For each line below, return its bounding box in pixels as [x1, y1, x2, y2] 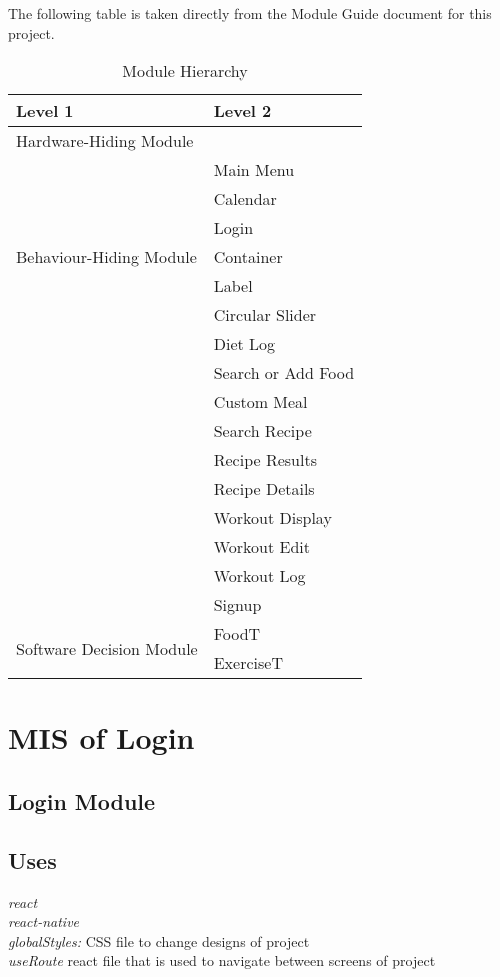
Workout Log [213, 564, 306, 588]
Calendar [213, 187, 277, 211]
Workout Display [213, 506, 332, 530]
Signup [213, 593, 262, 617]
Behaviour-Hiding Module [16, 245, 197, 269]
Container [213, 245, 283, 269]
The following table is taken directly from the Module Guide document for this [8, 3, 492, 23]
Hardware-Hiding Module [16, 129, 194, 153]
